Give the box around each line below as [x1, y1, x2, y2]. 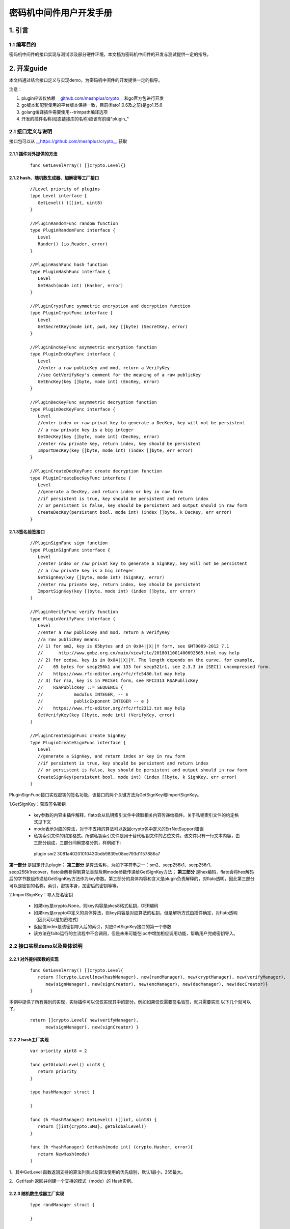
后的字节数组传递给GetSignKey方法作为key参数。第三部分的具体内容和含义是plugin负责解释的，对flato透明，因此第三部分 [9, 876, 255, 882]
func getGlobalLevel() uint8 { [30, 1062, 105, 1067]
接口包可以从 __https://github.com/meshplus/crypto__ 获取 [9, 138, 127, 145]
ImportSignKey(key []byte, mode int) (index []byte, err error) [37, 588, 196, 594]
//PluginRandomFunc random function [30, 221, 118, 226]
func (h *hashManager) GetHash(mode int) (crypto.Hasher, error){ [30, 1144, 193, 1150]
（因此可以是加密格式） [33, 917, 81, 923]
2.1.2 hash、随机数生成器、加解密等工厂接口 [9, 175, 99, 180]
